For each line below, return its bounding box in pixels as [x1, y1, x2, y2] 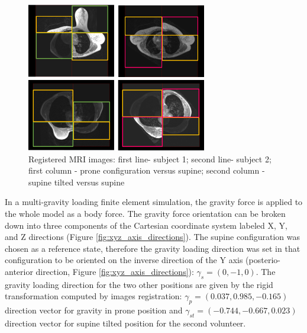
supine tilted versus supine [28, 175, 125, 188]
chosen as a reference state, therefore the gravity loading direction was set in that [5, 242, 300, 254]
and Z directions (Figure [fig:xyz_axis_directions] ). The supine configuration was [5, 230, 300, 243]
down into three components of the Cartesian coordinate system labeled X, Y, [5, 219, 287, 231]
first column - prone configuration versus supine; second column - [28, 164, 265, 177]
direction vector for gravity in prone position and [5, 304, 183, 316]
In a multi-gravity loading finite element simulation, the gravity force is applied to [5, 196, 303, 208]
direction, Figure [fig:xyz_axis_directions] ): [35, 265, 194, 278]
